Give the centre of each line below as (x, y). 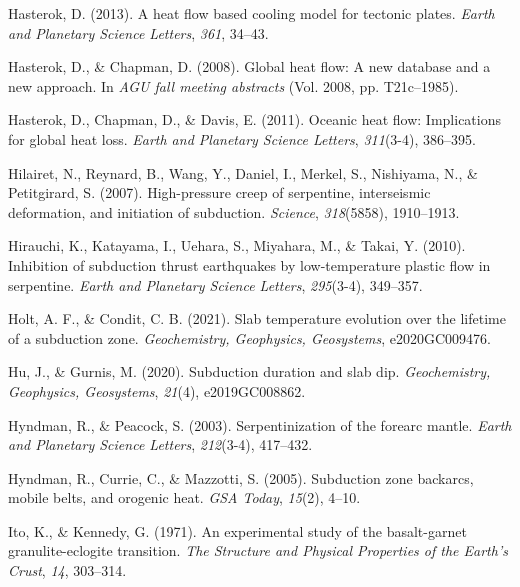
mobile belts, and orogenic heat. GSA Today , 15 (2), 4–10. (184, 497)
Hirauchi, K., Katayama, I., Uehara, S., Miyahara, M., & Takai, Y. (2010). (237, 245)
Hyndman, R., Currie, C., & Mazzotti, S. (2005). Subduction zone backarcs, (241, 477)
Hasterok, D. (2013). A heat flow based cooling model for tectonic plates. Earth (251, 13)
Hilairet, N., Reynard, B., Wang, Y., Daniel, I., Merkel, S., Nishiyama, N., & (243, 172)
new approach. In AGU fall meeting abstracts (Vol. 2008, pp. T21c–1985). (233, 85)
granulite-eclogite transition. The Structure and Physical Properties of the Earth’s (258, 550)
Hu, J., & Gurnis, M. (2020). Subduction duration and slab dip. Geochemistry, (249, 371)
